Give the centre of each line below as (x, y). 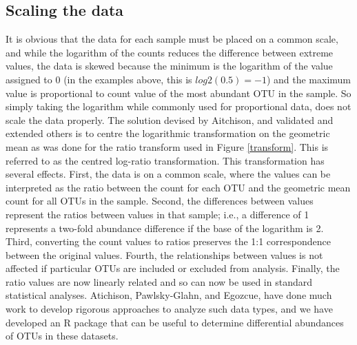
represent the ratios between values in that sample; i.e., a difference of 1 (157, 214)
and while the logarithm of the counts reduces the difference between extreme (170, 52)
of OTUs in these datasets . (62, 336)
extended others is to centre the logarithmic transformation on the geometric (168, 133)
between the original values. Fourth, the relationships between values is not (164, 254)
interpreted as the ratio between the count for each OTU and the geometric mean (178, 187)
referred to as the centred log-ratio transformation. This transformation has (165, 160)
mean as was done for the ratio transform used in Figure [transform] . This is (167, 146)
